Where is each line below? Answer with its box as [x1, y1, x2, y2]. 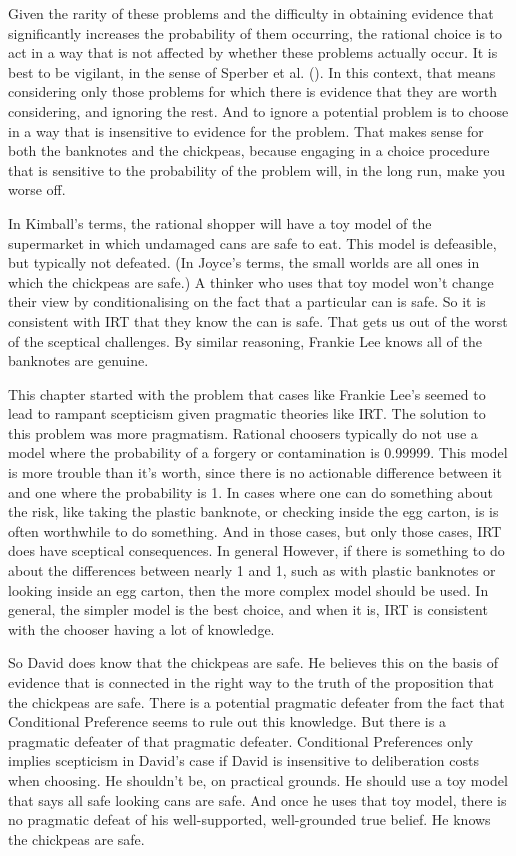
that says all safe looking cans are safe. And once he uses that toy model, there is [8, 789, 507, 810]
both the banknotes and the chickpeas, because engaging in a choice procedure [8, 140, 490, 161]
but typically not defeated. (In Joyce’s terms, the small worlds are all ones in [8, 252, 480, 273]
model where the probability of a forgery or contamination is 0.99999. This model [8, 442, 508, 463]
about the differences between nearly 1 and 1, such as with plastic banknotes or [8, 560, 496, 581]
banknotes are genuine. [8, 350, 149, 371]
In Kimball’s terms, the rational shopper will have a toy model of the [8, 212, 432, 233]
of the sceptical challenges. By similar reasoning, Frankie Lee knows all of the [8, 330, 482, 351]
